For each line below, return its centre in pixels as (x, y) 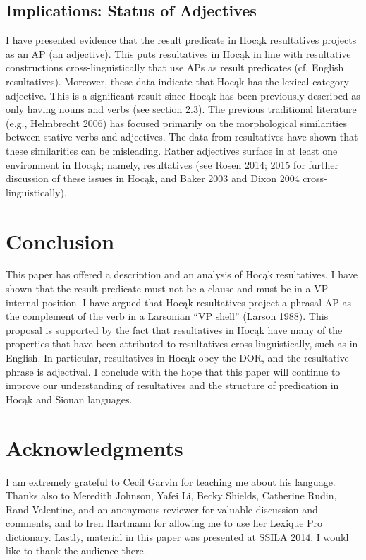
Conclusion (60, 240)
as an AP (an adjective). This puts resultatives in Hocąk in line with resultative (178, 53)
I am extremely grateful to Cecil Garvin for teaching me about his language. (171, 481)
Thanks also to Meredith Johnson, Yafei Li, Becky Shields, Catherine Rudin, (171, 495)
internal (23, 302)
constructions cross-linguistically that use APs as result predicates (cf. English (175, 67)
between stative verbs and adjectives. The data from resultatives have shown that (182, 137)
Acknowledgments (94, 447)
